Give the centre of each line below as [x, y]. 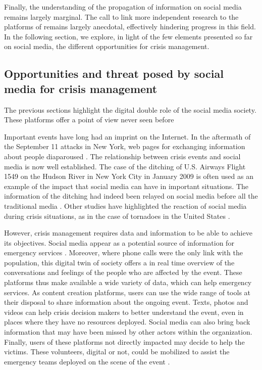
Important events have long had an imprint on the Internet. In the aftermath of [127, 136]
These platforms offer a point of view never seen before [89, 120]
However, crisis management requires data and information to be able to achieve [128, 233]
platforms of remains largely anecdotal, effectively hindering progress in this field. [130, 27]
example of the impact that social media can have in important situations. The [126, 186]
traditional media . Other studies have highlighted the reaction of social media [125, 205]
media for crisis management [81, 88]
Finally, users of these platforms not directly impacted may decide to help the [124, 341]
